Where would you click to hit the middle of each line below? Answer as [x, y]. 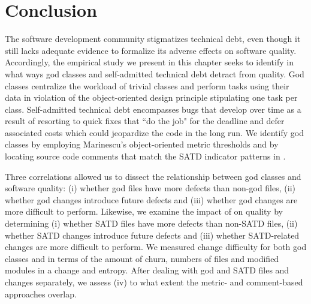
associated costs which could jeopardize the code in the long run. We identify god [154, 132]
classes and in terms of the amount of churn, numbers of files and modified [142, 258]
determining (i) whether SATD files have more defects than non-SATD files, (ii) [151, 223]
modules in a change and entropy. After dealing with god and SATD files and [147, 270]
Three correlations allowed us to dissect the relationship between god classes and [153, 176]
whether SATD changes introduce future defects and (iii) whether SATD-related [152, 235]
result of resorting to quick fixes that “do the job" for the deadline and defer [145, 121]
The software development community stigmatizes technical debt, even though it [153, 39]
